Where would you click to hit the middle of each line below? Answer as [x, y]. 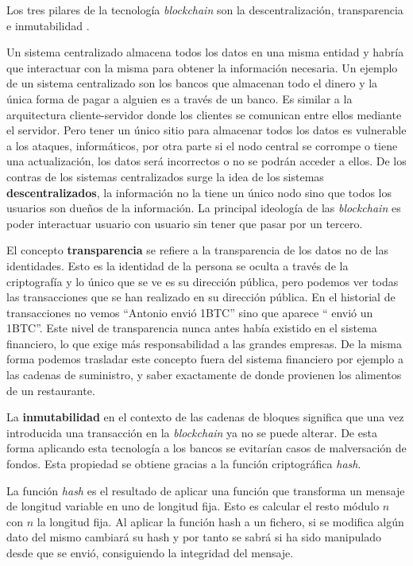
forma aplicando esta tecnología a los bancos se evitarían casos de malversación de [206, 448]
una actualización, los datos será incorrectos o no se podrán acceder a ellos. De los [206, 161]
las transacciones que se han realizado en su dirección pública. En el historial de [201, 297]
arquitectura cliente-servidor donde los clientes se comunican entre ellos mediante [204, 114]
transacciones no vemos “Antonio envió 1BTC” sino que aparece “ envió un [190, 312]
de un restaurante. [51, 390]
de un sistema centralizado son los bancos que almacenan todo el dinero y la [192, 83]
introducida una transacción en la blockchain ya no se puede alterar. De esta [192, 432]
